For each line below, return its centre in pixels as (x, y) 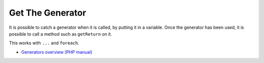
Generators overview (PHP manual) (57, 52)
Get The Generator (48, 13)
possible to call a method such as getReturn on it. (61, 34)
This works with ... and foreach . (44, 43)
